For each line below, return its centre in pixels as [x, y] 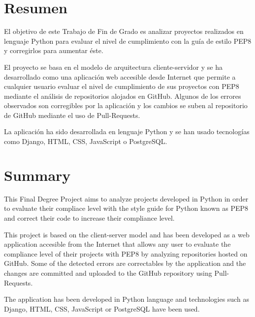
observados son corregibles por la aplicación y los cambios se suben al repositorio [126, 105]
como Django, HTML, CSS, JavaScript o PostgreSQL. [86, 141]
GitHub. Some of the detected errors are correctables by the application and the [125, 263]
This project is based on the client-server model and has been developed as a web [127, 234]
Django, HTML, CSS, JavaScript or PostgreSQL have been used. [102, 308]
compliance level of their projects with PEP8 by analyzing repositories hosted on [126, 253]
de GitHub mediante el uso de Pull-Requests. [72, 115]
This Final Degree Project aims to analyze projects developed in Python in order [126, 198]
